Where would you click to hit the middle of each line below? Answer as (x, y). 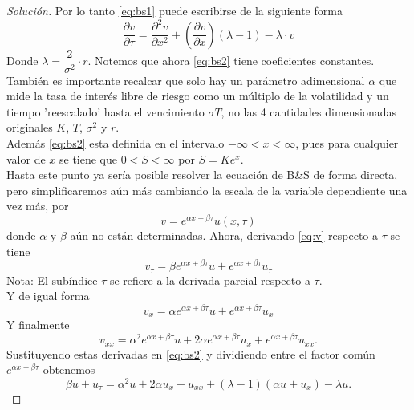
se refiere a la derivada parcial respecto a (210, 280)
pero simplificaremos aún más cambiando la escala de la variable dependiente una (207, 190)
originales (30, 127)
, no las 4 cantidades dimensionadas (309, 111)
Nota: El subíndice (52, 280)
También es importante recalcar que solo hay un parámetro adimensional (186, 80)
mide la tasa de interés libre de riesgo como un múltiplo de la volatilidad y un (198, 96)
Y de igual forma (48, 296)
